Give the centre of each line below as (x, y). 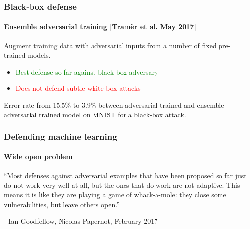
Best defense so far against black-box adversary (87, 71)
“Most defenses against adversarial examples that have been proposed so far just (125, 175)
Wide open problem (38, 156)
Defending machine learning (61, 136)
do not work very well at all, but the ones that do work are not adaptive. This (122, 185)
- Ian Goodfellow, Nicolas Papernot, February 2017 (81, 221)
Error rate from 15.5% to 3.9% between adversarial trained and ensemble (114, 105)
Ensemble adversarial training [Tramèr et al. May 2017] (100, 26)
